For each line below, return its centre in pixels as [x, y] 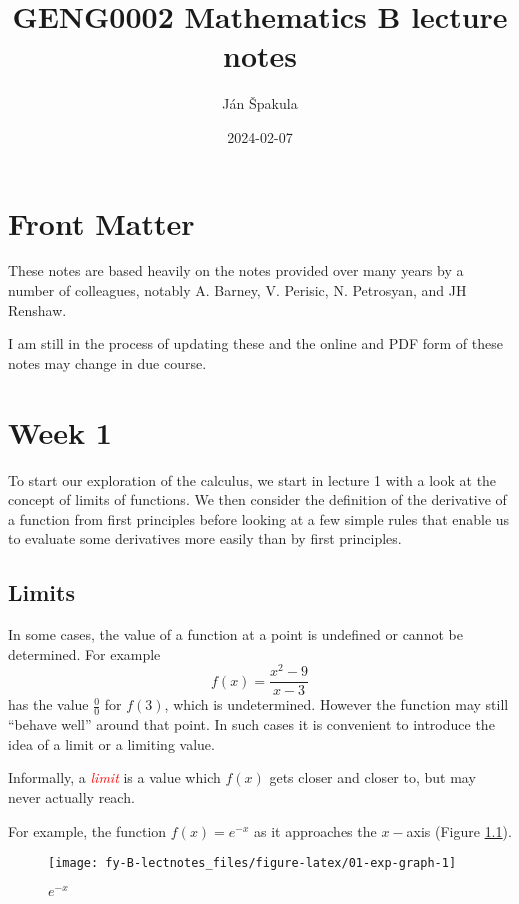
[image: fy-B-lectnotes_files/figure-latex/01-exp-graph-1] [252, 863]
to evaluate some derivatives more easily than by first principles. [205, 538]
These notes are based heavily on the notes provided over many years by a [236, 270]
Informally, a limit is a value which [114, 777]
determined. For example [84, 653]
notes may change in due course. [107, 362]
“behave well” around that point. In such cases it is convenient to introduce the [251, 724]
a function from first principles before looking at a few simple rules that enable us [259, 518]
